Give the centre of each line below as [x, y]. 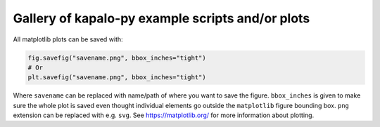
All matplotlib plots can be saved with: [68, 39]
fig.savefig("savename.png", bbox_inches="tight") [117, 58]
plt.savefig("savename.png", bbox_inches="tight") [117, 78]
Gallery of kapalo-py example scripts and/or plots [161, 18]
